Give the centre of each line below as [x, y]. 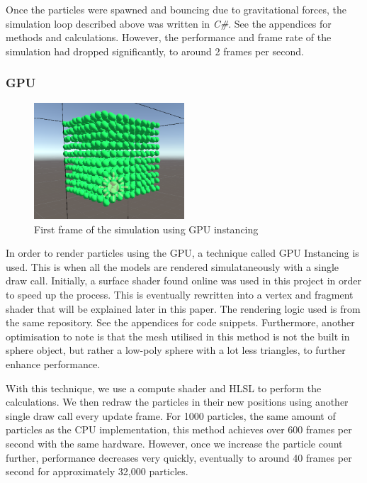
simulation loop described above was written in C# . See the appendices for [169, 23]
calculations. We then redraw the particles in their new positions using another [177, 402]
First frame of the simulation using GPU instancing [146, 229]
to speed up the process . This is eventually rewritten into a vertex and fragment [180, 295]
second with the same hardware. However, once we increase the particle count [174, 443]
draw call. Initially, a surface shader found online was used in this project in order [183, 281]
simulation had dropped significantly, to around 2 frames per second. [155, 51]
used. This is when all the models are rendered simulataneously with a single [173, 266]
